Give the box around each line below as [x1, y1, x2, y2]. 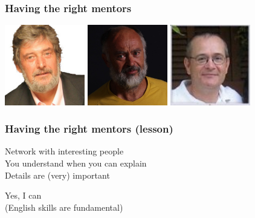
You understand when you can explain [5, 156, 147, 169]
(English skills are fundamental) [5, 200, 123, 213]
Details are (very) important [5, 168, 110, 181]
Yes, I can [5, 189, 42, 202]
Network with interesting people [5, 145, 124, 157]
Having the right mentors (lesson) [5, 121, 173, 136]
